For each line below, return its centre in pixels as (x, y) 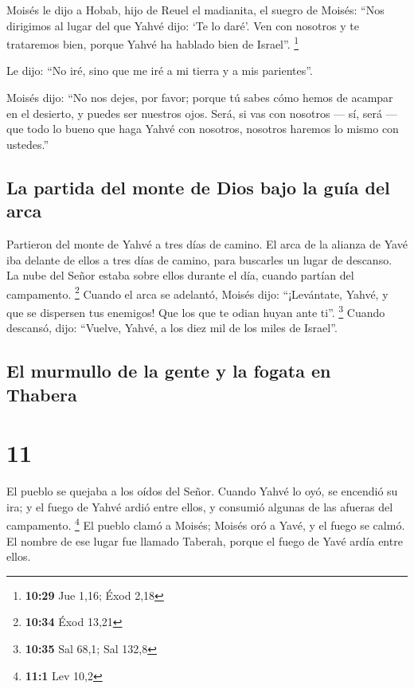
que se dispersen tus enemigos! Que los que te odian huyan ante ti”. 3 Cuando (196, 311)
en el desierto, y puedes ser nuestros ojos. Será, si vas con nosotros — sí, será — (202, 113)
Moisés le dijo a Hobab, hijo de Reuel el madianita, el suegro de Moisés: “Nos (195, 10)
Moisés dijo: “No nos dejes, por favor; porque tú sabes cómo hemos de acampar (200, 98)
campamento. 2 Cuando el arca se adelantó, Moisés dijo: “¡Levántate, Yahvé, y (197, 292)
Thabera (42, 394)
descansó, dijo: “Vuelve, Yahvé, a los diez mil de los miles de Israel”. (172, 328)
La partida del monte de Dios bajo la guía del (198, 187)
